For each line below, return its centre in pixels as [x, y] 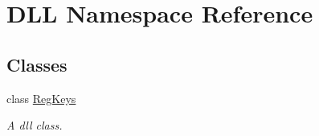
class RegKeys [41, 98]
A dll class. [35, 125]
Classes [37, 64]
